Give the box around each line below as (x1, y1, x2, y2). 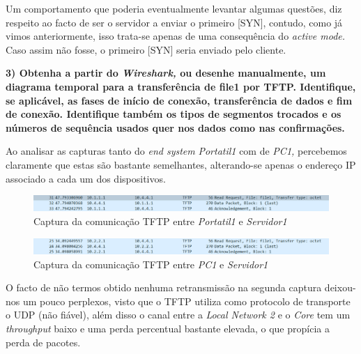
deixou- (324, 280, 356, 295)
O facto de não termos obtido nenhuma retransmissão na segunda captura (6, 280, 322, 295)
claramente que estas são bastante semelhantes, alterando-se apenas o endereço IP (6, 157, 356, 171)
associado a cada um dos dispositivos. (6, 171, 166, 185)
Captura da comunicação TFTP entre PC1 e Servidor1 (33, 256, 268, 271)
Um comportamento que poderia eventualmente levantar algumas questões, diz (6, 1, 342, 15)
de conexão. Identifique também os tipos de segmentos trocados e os (6, 107, 341, 121)
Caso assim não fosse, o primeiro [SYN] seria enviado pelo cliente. (6, 42, 286, 56)
